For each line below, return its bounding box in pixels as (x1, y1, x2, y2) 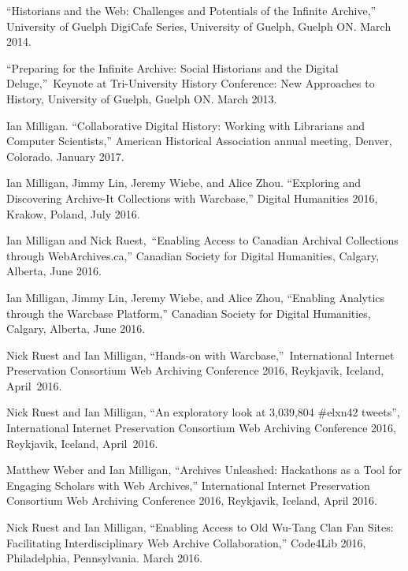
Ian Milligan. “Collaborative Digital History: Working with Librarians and (6, 117, 365, 133)
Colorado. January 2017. (6, 147, 124, 164)
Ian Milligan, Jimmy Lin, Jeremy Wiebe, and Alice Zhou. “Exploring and (6, 174, 362, 191)
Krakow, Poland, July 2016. (6, 205, 140, 222)
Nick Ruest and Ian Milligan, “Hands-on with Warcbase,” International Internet (6, 346, 395, 363)
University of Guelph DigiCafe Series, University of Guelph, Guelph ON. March (6, 17, 391, 34)
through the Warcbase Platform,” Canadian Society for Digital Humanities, (6, 304, 371, 321)
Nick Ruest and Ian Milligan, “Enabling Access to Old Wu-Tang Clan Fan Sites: (6, 519, 394, 536)
